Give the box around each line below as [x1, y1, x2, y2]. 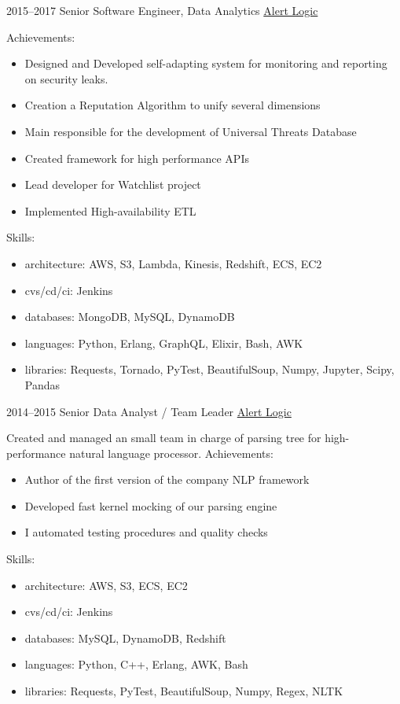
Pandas [24, 376, 61, 393]
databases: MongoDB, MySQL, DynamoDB [24, 308, 235, 325]
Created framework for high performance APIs [24, 149, 249, 166]
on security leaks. [24, 70, 108, 87]
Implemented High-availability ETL [24, 202, 196, 219]
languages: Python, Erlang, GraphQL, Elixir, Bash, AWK [24, 334, 303, 351]
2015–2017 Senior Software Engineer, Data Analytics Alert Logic [6, 2, 318, 18]
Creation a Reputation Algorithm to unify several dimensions [24, 97, 321, 113]
